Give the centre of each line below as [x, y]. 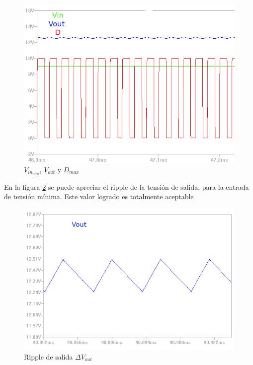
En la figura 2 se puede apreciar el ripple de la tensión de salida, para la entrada [126, 186]
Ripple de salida [48, 356]
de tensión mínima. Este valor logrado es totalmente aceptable [99, 196]
